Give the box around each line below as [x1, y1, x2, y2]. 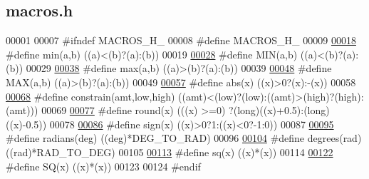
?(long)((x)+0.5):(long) [229, 103, 330, 118]
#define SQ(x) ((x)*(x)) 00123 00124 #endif [6, 158, 201, 173]
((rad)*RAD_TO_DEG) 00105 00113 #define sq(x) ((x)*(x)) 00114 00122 [6, 144, 333, 159]
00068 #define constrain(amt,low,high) [6, 88, 175, 103]
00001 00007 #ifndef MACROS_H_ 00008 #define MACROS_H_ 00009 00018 [6, 33, 356, 48]
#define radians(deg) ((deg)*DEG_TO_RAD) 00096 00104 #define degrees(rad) [6, 131, 362, 145]
